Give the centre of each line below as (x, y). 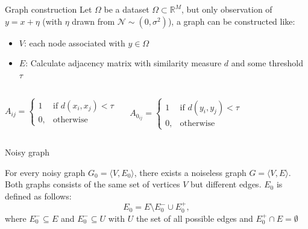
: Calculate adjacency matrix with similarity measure (124, 63)
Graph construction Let (49, 9)
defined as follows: (38, 196)
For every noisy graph (45, 172)
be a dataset (127, 9)
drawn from (93, 21)
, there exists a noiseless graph (190, 172)
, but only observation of (227, 9)
